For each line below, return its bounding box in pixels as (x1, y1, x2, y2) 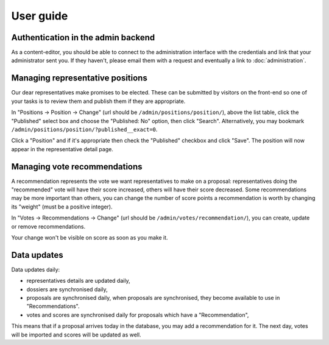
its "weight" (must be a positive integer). (11, 203, 113, 210)
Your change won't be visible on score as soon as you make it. (11, 233, 168, 241)
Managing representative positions (11, 73, 147, 84)
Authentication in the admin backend (11, 32, 155, 43)
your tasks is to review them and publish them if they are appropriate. (11, 98, 186, 105)
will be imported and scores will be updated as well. (11, 331, 141, 338)
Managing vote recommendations (11, 162, 143, 172)
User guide (11, 9, 68, 23)
